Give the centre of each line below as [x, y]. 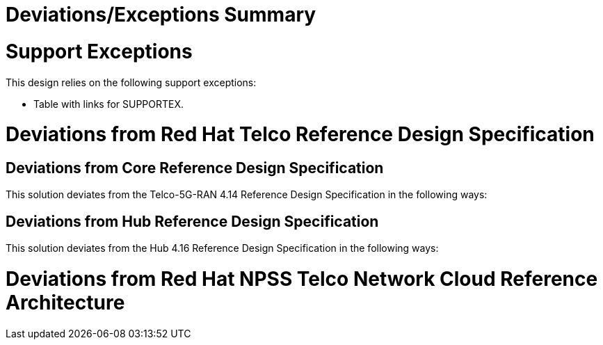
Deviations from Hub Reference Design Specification [192, 221]
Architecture [65, 303]
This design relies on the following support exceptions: [131, 82]
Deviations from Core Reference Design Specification [195, 168]
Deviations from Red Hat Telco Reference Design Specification [300, 135]
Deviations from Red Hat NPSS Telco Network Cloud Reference [302, 279]
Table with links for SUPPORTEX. [109, 104]
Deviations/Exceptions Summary [161, 15]
